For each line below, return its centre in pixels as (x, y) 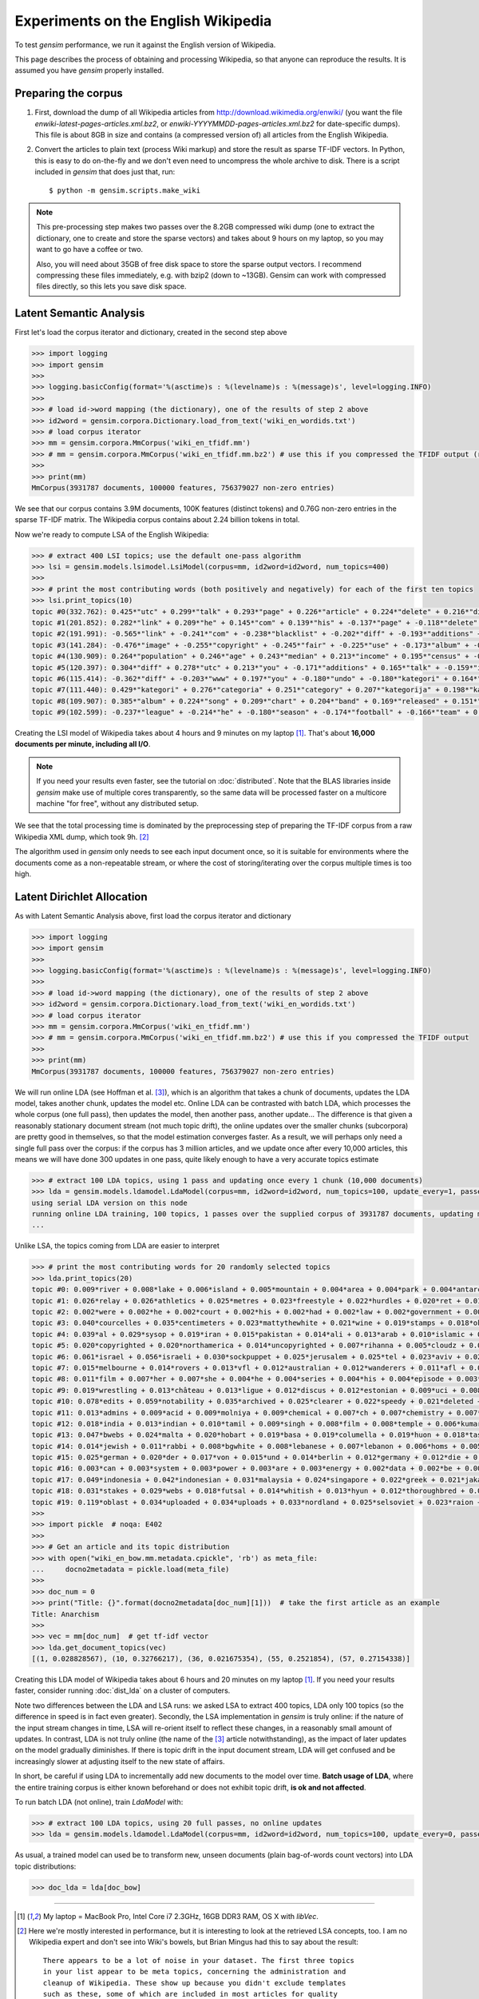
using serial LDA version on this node (109, 1203)
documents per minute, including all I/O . (83, 744)
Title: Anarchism (65, 1614)
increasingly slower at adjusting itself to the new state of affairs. (120, 1761)
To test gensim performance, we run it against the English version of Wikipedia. (145, 45)
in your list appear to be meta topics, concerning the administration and (194, 1972)
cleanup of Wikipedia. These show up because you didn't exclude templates (194, 1983)
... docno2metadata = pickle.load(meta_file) (131, 1569)
